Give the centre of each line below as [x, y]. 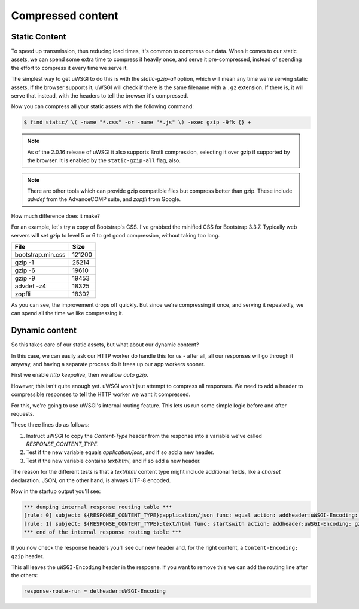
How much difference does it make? [55, 216]
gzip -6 [25, 270]
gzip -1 [24, 262]
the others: [25, 575]
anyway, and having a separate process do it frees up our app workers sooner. [108, 364]
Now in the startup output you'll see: [56, 491]
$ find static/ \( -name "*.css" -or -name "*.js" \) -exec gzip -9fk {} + [137, 122]
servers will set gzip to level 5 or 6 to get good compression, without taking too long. [115, 235]
